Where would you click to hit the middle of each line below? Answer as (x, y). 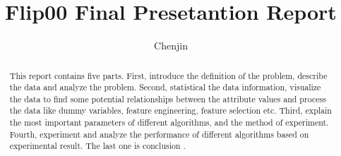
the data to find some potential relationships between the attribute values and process (168, 98)
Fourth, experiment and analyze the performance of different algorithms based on (159, 134)
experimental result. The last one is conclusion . (97, 146)
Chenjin (171, 46)
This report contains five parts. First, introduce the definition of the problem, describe (168, 75)
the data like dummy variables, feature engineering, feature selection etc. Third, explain (170, 110)
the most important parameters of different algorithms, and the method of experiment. (169, 122)
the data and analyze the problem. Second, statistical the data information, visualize (165, 87)
